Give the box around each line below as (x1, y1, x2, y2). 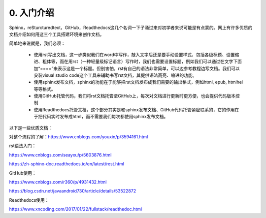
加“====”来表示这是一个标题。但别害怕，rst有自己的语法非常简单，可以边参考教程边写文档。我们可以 (33, 65, 240, 71)
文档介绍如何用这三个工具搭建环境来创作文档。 (9, 31, 104, 37)
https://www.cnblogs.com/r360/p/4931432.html (9, 179, 107, 185)
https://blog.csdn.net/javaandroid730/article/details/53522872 (9, 188, 136, 194)
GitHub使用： (9, 170, 36, 176)
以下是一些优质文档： (9, 125, 53, 130)
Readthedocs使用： (9, 197, 49, 203)
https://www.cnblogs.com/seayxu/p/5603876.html (9, 152, 112, 157)
